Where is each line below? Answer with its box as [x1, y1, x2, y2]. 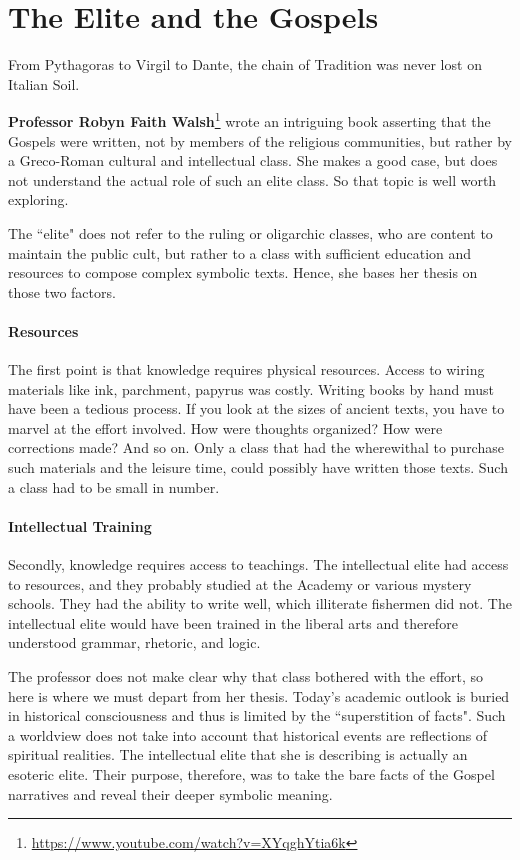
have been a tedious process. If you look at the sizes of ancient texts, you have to [8, 398, 505, 419]
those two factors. [8, 281, 116, 302]
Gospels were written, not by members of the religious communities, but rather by [8, 130, 512, 151]
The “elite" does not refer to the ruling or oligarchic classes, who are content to [8, 222, 493, 243]
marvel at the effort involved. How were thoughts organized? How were [8, 417, 443, 438]
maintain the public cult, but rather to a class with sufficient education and [8, 242, 472, 263]
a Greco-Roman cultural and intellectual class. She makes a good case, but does [8, 150, 498, 171]
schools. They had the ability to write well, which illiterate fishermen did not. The [8, 593, 512, 614]
